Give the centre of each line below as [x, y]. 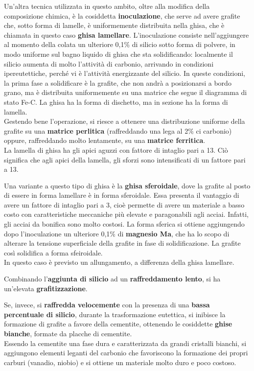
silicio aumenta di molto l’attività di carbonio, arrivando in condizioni [109, 63]
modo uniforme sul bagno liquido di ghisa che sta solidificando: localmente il [118, 54]
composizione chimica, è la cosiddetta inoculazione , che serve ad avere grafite [122, 15]
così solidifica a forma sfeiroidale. [53, 252]
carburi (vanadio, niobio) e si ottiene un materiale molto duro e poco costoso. [120, 362]
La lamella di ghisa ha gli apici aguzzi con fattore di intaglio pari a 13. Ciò [116, 150]
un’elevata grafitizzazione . [46, 288]
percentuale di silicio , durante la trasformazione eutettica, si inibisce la [115, 314]
